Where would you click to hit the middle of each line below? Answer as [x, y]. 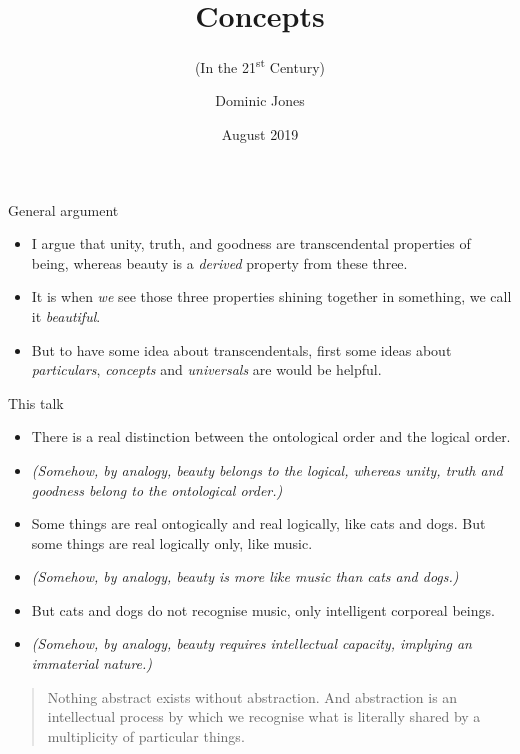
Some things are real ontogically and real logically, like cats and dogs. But [258, 523]
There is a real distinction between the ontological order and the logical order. [271, 436]
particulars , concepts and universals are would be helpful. [206, 369]
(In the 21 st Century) [260, 65]
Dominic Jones [260, 100]
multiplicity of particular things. [146, 735]
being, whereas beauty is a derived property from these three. [219, 262]
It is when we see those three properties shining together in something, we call [271, 296]
